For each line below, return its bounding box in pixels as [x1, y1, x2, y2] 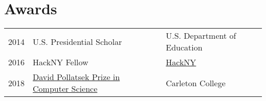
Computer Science [33, 83, 98, 95]
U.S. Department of [166, 30, 236, 42]
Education [166, 41, 203, 54]
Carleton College [166, 77, 226, 89]
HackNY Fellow [33, 56, 88, 68]
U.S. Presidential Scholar [33, 35, 122, 47]
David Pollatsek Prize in [33, 71, 120, 83]
